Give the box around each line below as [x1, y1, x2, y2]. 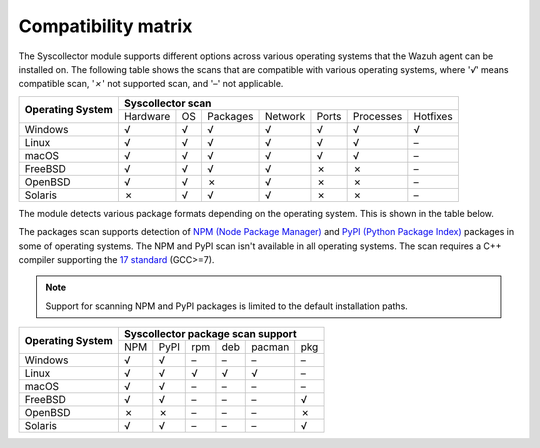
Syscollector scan [123, 96, 212, 110]
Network [264, 109, 306, 123]
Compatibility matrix [18, 15, 193, 37]
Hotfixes [413, 109, 454, 123]
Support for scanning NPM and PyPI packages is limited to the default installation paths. [45, 300, 409, 312]
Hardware [123, 109, 171, 123]
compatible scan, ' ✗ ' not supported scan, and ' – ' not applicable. [18, 78, 284, 90]
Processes [352, 109, 403, 123]
